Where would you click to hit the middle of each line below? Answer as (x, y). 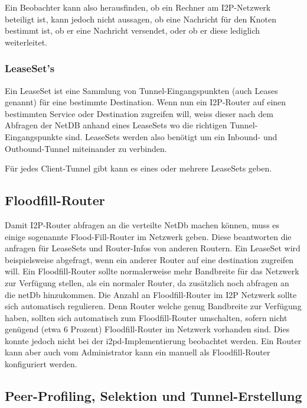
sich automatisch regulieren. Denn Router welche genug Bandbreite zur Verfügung (153, 306)
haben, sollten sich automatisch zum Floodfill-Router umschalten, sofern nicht (146, 317)
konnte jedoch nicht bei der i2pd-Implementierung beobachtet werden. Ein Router (153, 340)
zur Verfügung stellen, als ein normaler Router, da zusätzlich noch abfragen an (147, 282)
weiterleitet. (26, 42)
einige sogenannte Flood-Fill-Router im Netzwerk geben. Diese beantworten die (148, 236)
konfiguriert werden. (41, 364)
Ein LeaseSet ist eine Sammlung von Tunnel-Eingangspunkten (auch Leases (141, 90)
